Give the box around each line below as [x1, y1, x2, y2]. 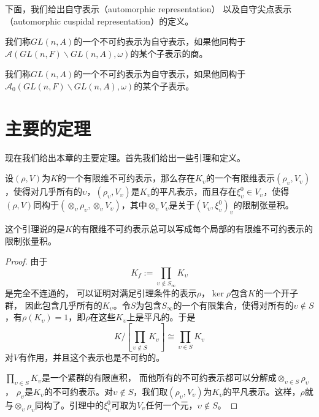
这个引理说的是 [5, 222, 65, 235]
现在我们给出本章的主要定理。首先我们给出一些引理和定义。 [5, 151, 245, 163]
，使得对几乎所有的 [5, 185, 82, 198]
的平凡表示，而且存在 [150, 185, 237, 198]
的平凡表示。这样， [223, 385, 301, 398]
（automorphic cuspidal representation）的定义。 [5, 14, 194, 27]
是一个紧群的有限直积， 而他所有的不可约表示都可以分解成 [42, 371, 277, 384]
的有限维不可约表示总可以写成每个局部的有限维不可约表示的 [72, 222, 313, 235]
